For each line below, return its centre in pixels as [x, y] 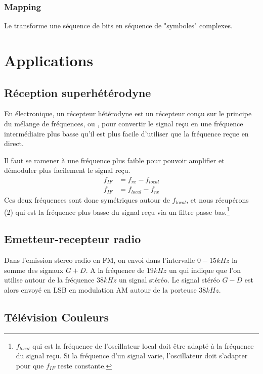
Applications [49, 60]
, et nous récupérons [217, 199]
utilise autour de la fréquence [49, 280]
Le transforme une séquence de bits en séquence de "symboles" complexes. [118, 26]
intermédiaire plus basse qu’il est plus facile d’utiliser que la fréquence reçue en [126, 133]
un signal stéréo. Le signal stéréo [169, 280]
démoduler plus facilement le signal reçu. [67, 170]
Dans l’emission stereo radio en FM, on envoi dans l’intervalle [100, 260]
